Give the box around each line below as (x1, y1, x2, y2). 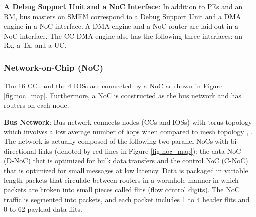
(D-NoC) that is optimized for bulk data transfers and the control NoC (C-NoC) (4, 155, 248, 166)
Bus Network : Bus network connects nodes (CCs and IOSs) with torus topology (4, 116, 252, 127)
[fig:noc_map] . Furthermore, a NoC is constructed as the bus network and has (4, 90, 241, 100)
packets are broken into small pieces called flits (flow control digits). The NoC (4, 184, 240, 195)
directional (4, 145, 36, 156)
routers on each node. (4, 100, 69, 110)
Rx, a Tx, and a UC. (4, 40, 67, 50)
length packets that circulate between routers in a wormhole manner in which (4, 174, 239, 185)
